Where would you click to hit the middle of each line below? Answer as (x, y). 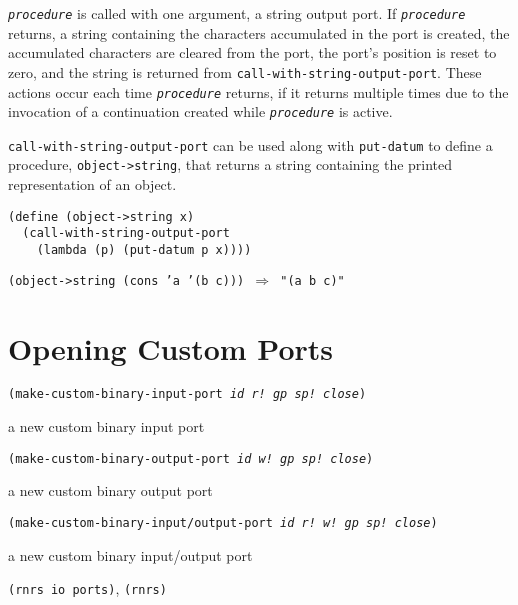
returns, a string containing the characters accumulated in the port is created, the (259, 32)
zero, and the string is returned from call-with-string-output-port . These (245, 71)
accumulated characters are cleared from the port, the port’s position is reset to (252, 52)
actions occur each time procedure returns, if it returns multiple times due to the (258, 91)
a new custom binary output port (110, 490)
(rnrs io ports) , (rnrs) (87, 588)
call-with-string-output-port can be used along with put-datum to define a (250, 144)
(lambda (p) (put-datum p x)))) (144, 250)
